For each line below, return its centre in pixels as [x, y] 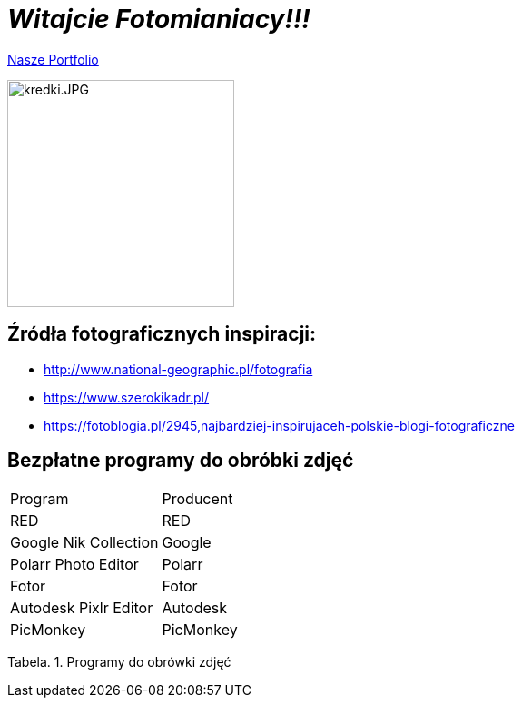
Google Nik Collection [84, 543]
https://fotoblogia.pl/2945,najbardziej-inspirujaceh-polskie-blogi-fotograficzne [279, 425]
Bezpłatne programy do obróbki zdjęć [181, 461]
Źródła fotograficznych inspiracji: [162, 334]
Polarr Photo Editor [74, 565]
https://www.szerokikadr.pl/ [127, 397]
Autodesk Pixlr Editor [82, 608]
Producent [197, 499]
